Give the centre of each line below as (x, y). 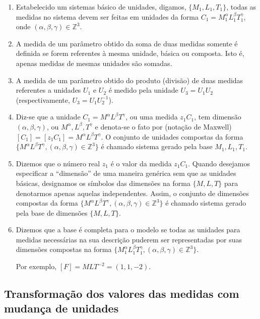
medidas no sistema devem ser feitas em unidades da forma (107, 16)
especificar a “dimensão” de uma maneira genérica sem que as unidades (126, 173)
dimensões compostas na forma (64, 249)
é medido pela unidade (143, 90)
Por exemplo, (36, 266)
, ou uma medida (152, 117)
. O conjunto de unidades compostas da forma (172, 136)
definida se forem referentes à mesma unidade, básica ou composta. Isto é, (130, 53)
